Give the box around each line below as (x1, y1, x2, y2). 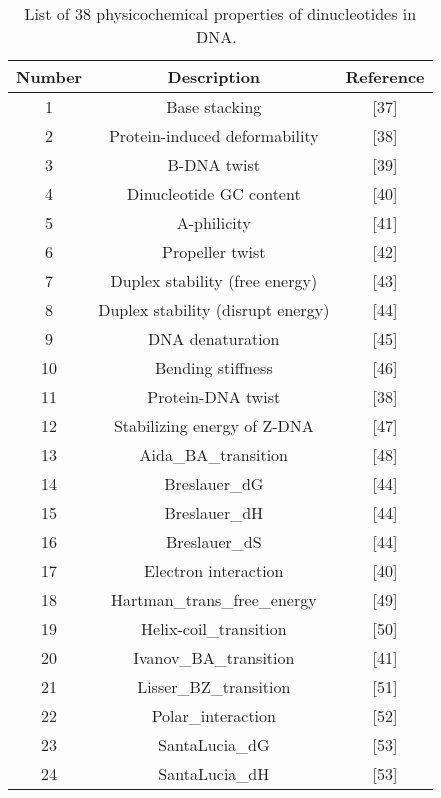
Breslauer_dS (166, 530, 262, 553)
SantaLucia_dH (158, 762, 270, 785)
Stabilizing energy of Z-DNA (113, 414, 314, 437)
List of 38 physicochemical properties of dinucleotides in (24, 2, 417, 25)
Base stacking (166, 95, 262, 118)
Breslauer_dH (164, 501, 264, 524)
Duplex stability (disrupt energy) (98, 298, 330, 321)
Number (16, 65, 83, 88)
